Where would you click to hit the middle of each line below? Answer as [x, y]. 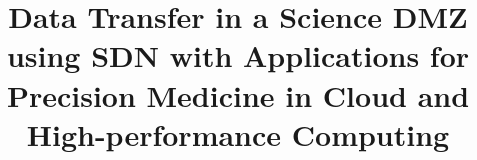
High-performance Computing [238, 133]
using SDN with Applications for [238, 55]
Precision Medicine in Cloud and [238, 94]
